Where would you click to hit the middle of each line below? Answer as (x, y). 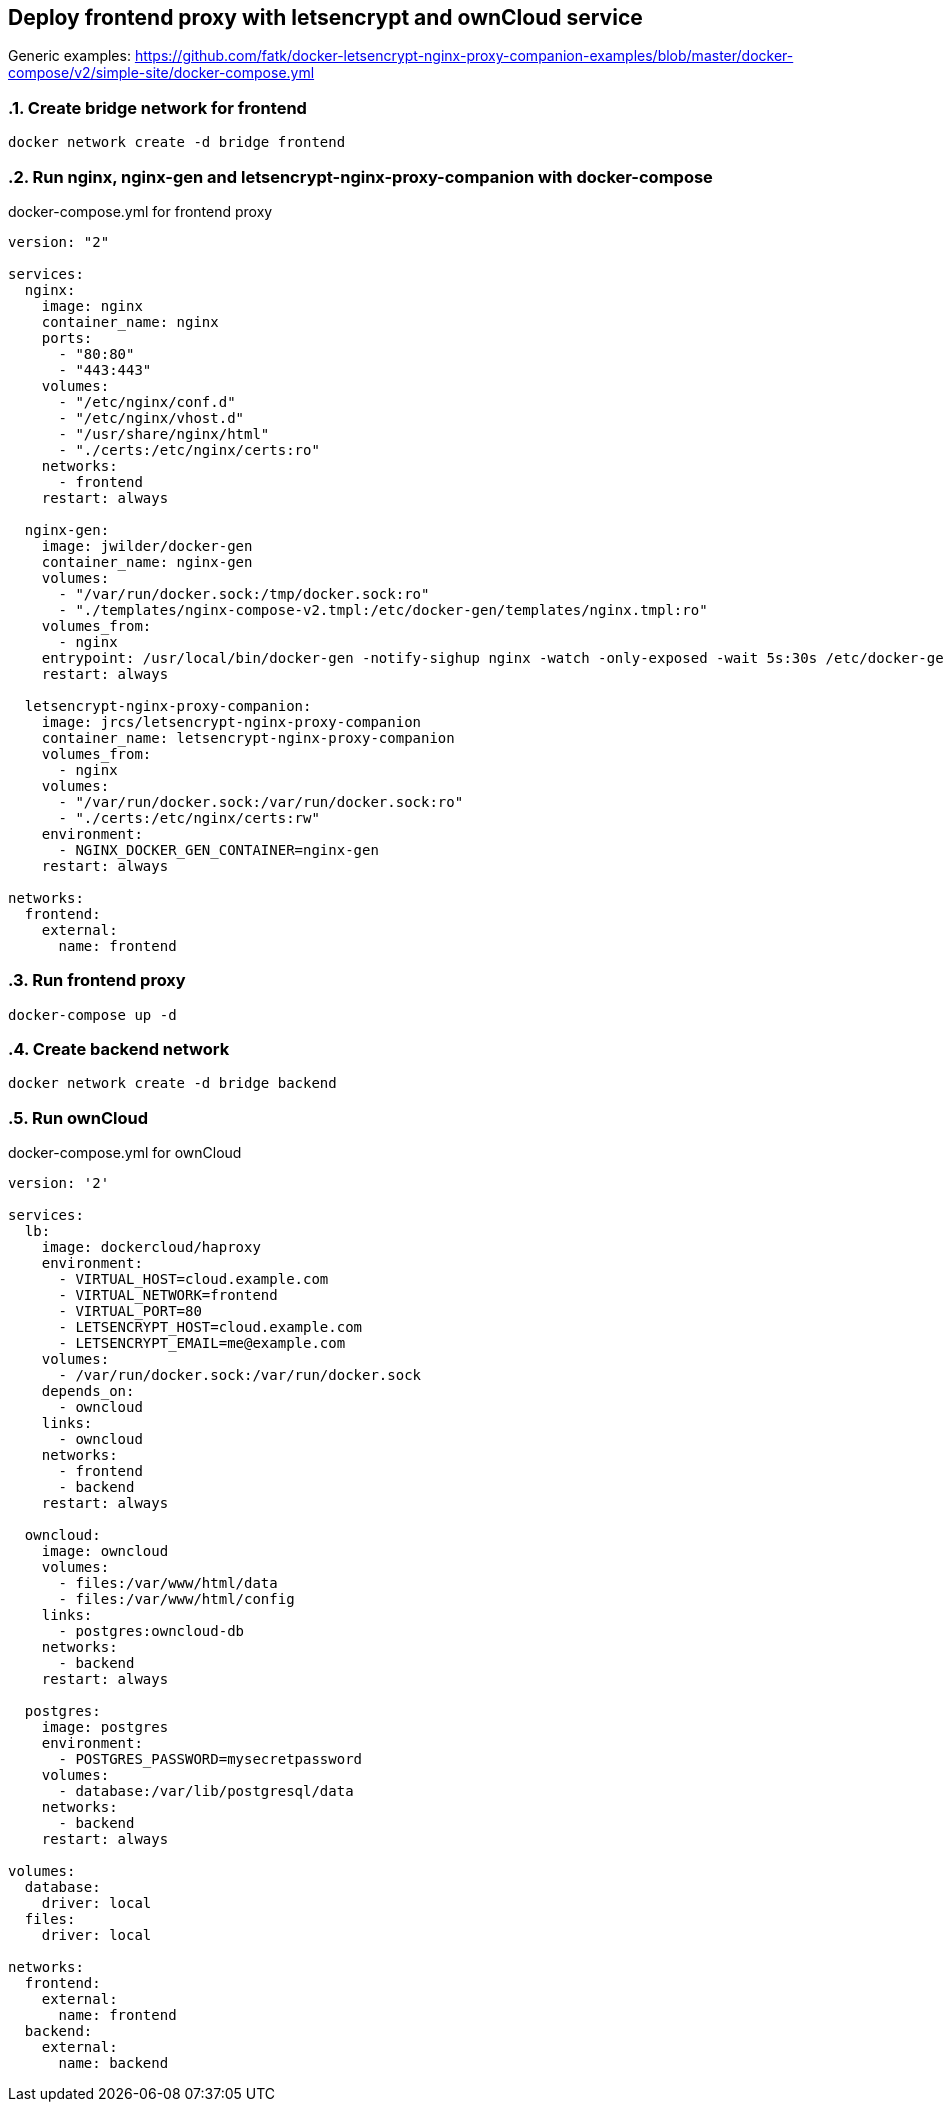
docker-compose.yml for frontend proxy (140, 211)
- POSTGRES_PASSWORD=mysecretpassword (210, 1759)
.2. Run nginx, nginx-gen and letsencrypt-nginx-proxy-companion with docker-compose (360, 176)
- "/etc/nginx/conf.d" (147, 401)
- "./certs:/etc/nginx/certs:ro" (189, 449)
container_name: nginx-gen (147, 561)
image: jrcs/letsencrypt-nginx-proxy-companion (231, 721)
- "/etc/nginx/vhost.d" (151, 417)
